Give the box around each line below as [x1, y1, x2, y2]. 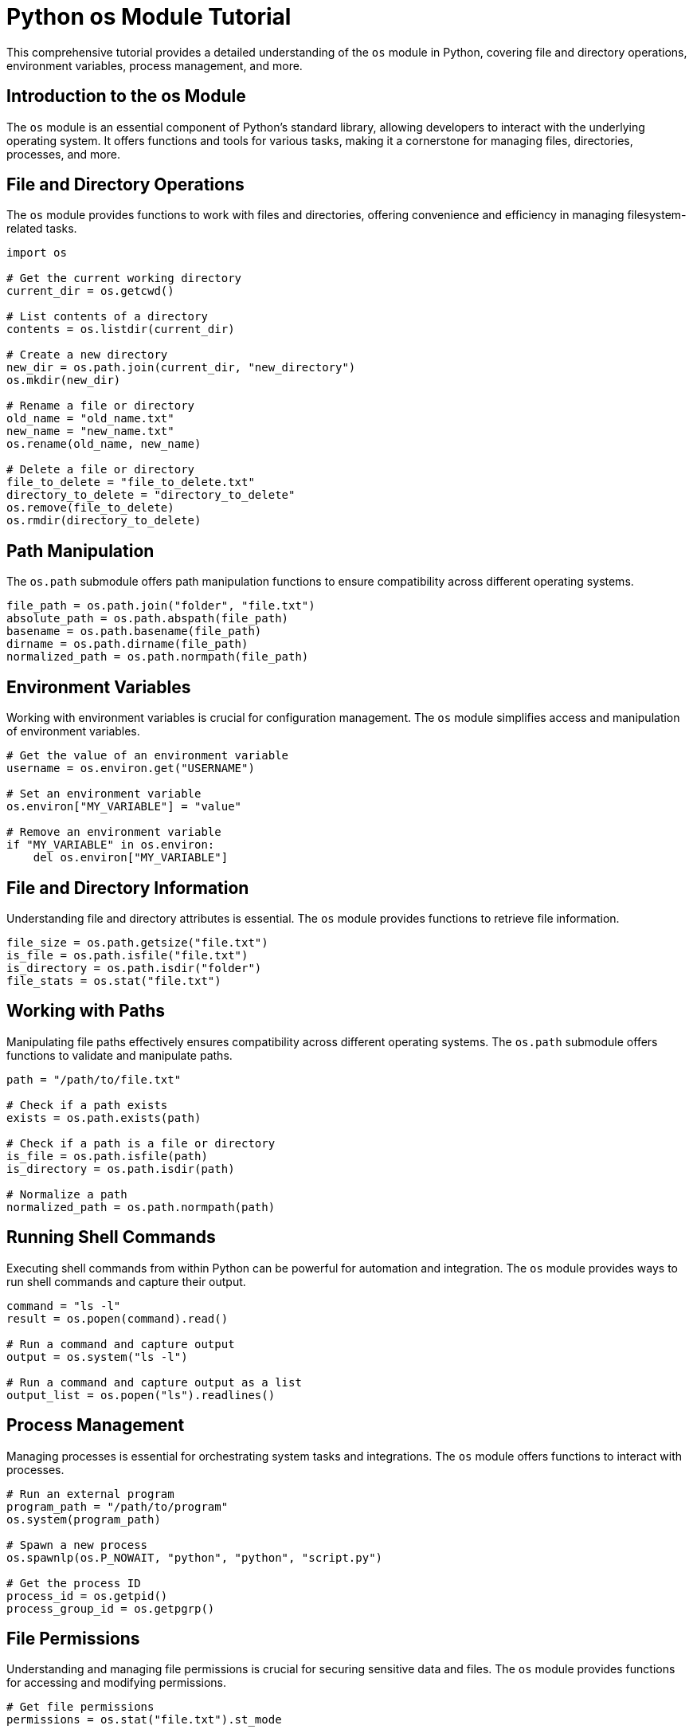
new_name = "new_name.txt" [6, 425, 174, 438]
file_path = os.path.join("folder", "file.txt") [6, 599, 315, 613]
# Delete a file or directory [6, 463, 195, 476]
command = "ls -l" [6, 1299, 121, 1312]
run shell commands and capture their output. [6, 1274, 246, 1288]
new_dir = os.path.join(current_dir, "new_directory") [6, 361, 356, 374]
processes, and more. [6, 147, 121, 161]
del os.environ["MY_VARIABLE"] [33, 851, 229, 865]
